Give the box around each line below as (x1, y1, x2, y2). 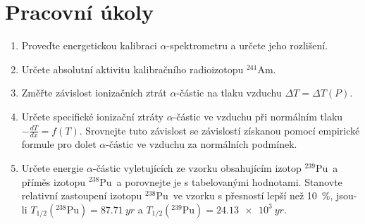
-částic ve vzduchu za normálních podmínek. (106, 137, 297, 151)
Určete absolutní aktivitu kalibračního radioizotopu (21, 61, 244, 76)
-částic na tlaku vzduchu (176, 85, 282, 100)
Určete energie (21, 160, 84, 175)
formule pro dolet (21, 137, 97, 151)
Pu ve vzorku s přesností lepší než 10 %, (156, 188, 333, 203)
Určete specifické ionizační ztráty (21, 108, 163, 123)
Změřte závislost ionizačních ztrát (21, 85, 167, 100)
